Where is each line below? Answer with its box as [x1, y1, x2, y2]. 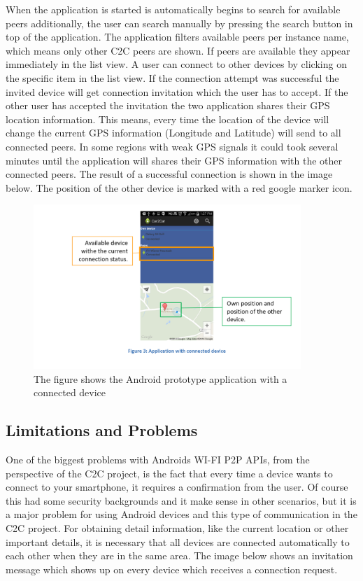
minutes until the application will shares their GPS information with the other [6, 153, 343, 167]
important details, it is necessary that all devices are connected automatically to [6, 534, 350, 549]
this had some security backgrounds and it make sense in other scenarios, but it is [6, 493, 357, 507]
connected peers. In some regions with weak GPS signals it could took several [6, 139, 339, 153]
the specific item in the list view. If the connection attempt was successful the [6, 70, 339, 85]
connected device [34, 385, 106, 400]
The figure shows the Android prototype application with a [34, 371, 287, 386]
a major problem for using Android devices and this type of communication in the [6, 507, 357, 521]
